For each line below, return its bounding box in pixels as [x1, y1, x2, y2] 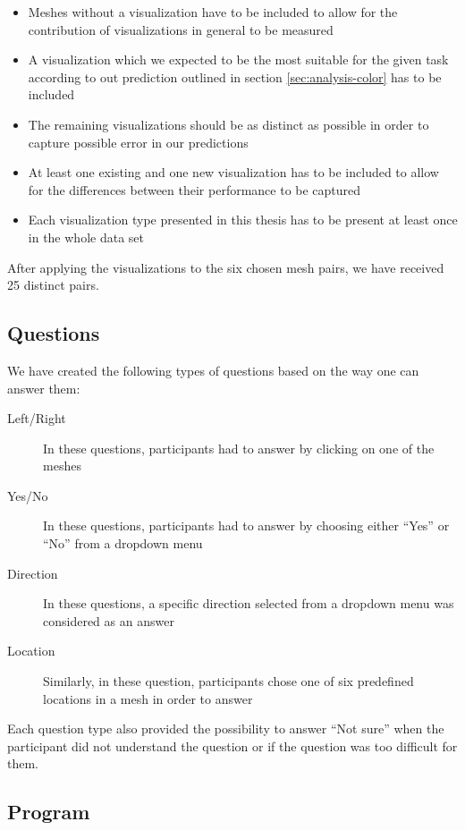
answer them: [7, 378, 80, 397]
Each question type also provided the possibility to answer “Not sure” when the [7, 719, 444, 738]
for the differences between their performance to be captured [28, 180, 361, 199]
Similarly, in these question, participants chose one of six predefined [43, 672, 414, 690]
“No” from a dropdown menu [43, 534, 203, 553]
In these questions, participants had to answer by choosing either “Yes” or [43, 516, 450, 535]
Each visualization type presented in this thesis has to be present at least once [28, 210, 458, 229]
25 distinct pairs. [7, 275, 99, 294]
